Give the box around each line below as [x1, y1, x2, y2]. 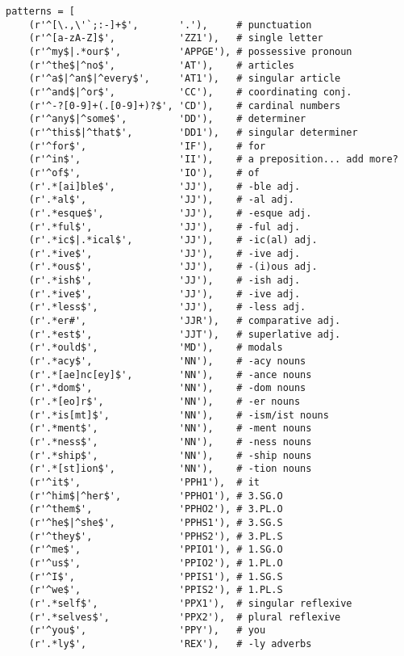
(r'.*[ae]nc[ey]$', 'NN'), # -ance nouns [28, 368, 312, 381]
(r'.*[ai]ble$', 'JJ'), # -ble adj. [28, 180, 301, 192]
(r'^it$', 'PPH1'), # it [28, 476, 260, 488]
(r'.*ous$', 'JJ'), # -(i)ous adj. [28, 261, 318, 273]
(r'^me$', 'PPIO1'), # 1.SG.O [28, 544, 283, 556]
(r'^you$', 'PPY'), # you [28, 624, 266, 637]
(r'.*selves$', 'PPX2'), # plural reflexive [28, 611, 341, 623]
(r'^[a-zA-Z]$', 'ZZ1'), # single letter [28, 32, 323, 44]
